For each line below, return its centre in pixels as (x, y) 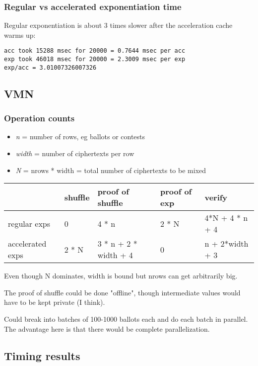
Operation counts (39, 118)
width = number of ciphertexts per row (75, 153)
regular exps (29, 223)
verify (216, 197)
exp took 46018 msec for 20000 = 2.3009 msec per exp (95, 59)
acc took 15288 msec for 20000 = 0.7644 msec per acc (95, 51)
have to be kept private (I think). (55, 302)
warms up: (20, 35)
